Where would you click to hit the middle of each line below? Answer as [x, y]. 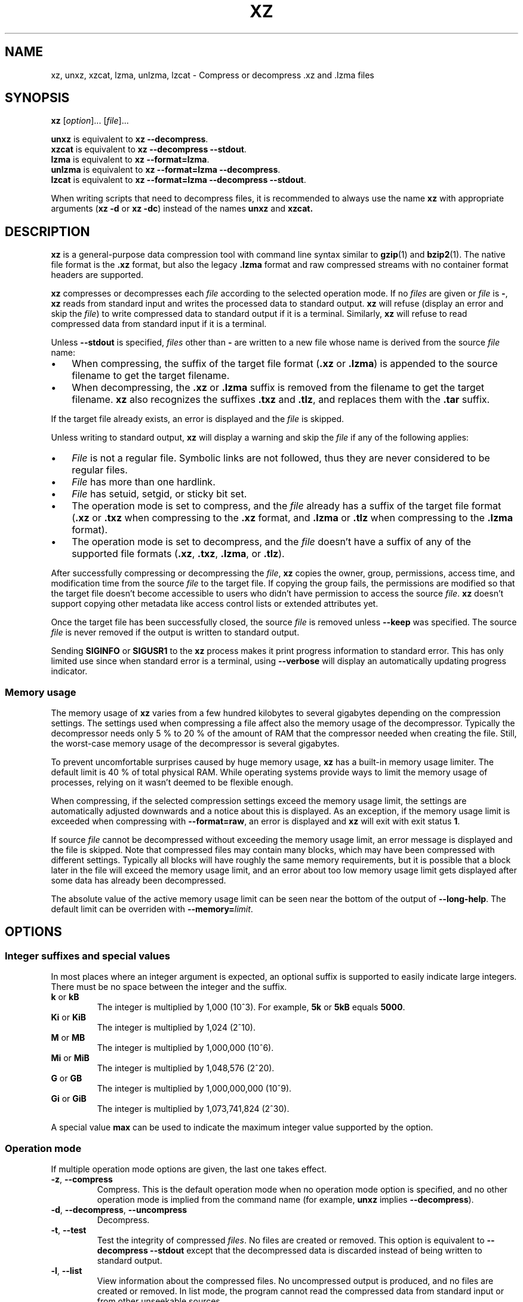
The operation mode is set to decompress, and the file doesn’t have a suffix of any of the [271, 542]
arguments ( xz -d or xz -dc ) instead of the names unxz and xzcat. [182, 209]
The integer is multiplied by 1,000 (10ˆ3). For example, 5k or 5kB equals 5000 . [251, 1007]
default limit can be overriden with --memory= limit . [152, 909]
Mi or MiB [70, 1058]
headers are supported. [97, 275]
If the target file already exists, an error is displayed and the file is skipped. [198, 419]
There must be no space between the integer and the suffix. [169, 987]
